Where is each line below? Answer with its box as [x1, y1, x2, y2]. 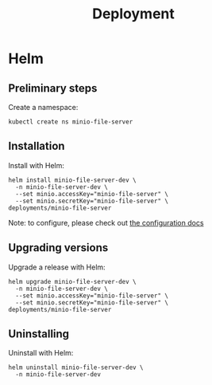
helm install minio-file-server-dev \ [8, 176, 137, 184]
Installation [8, 139, 65, 153]
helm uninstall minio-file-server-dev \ [8, 363, 145, 371]
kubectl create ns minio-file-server [8, 118, 133, 126]
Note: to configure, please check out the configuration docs [8, 218, 204, 227]
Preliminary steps [8, 81, 98, 95]
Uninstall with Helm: [8, 348, 74, 358]
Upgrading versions [8, 241, 109, 255]
